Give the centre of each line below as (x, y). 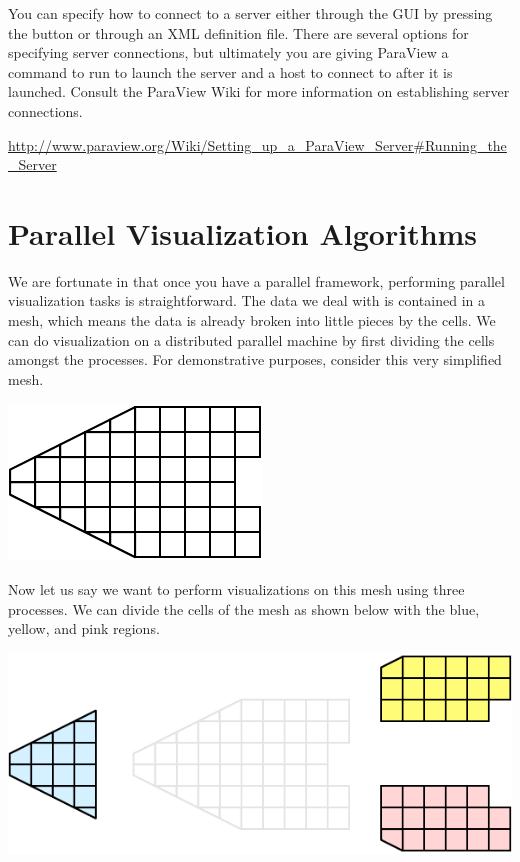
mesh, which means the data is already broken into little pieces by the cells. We (252, 320)
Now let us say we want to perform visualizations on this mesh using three (236, 589)
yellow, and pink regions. (84, 628)
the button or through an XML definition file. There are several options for (238, 32)
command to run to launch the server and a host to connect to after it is (230, 71)
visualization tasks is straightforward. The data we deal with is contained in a (246, 300)
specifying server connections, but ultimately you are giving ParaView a (228, 52)
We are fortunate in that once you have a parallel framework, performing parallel (256, 280)
